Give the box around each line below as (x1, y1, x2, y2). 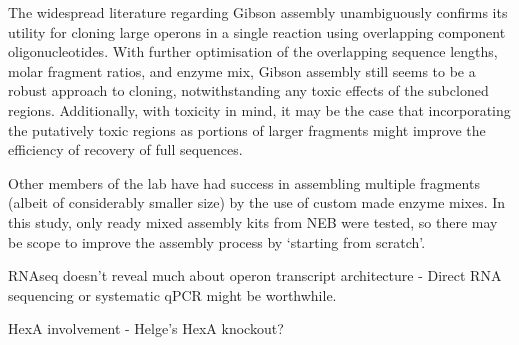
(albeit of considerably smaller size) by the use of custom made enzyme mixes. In (8, 192, 506, 213)
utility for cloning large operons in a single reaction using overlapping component (8, 21, 506, 42)
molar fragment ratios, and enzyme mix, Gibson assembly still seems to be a (8, 60, 476, 81)
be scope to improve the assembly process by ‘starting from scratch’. (8, 231, 426, 252)
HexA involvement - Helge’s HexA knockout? (8, 318, 284, 339)
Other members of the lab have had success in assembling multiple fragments (8, 172, 480, 193)
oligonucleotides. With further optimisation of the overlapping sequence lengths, (8, 41, 498, 62)
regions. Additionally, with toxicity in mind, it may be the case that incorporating (8, 99, 511, 120)
